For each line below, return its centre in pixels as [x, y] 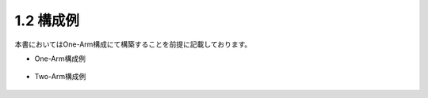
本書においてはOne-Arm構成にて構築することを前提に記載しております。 [133, 44]
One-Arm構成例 [60, 58]
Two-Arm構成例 [60, 77]
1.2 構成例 [47, 21]
